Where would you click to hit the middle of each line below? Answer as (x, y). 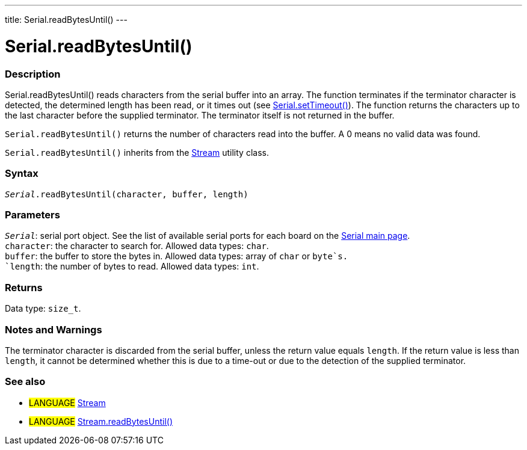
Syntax (22, 174)
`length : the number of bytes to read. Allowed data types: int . (132, 267)
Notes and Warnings (54, 329)
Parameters (32, 215)
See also (25, 382)
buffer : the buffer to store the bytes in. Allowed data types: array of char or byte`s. (177, 256)
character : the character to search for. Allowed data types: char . (137, 246)
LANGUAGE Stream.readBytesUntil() (101, 421)
